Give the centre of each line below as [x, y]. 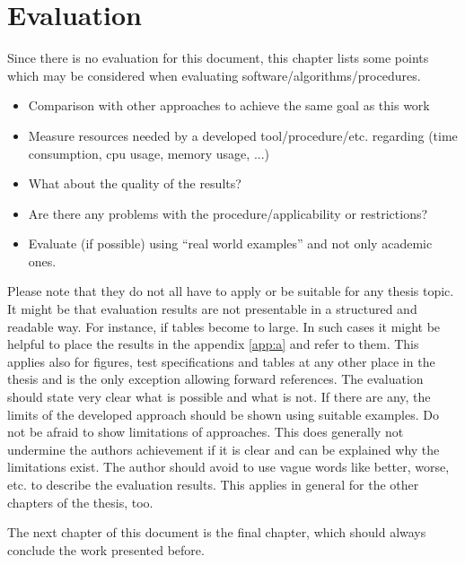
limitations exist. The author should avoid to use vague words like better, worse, [228, 467]
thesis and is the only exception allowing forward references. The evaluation [215, 379]
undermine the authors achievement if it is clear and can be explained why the [224, 449]
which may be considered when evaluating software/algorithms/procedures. [214, 75]
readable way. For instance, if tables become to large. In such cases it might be [224, 326]
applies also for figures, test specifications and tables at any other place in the [221, 361]
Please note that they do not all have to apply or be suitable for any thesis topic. [231, 291]
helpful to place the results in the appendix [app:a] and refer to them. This [213, 344]
